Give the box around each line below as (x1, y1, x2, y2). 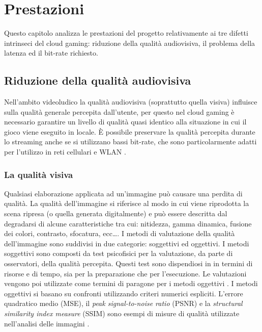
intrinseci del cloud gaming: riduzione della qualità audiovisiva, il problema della (4, 37, 255, 48)
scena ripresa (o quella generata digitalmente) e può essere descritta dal (4, 208, 227, 219)
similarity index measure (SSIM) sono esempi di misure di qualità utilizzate (4, 308, 240, 319)
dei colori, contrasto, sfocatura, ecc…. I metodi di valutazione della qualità (4, 228, 235, 239)
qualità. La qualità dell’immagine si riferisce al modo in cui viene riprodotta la (4, 198, 249, 209)
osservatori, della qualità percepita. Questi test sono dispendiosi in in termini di (4, 258, 253, 269)
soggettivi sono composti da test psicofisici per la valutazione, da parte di (4, 248, 233, 259)
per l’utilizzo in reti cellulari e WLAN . (4, 146, 126, 157)
